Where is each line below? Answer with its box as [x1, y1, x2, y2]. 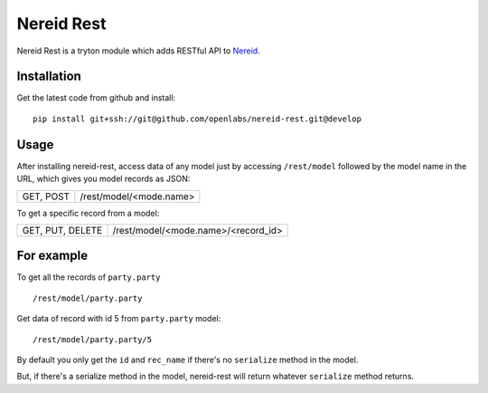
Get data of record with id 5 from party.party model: [16, 313, 221, 324]
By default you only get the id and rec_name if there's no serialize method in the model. [16, 354, 359, 365]
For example [16, 248, 89, 264]
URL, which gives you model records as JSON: [16, 173, 191, 185]
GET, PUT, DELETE [22, 224, 103, 236]
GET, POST [22, 190, 70, 203]
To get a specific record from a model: [16, 207, 160, 218]
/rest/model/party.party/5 [33, 334, 153, 344]
